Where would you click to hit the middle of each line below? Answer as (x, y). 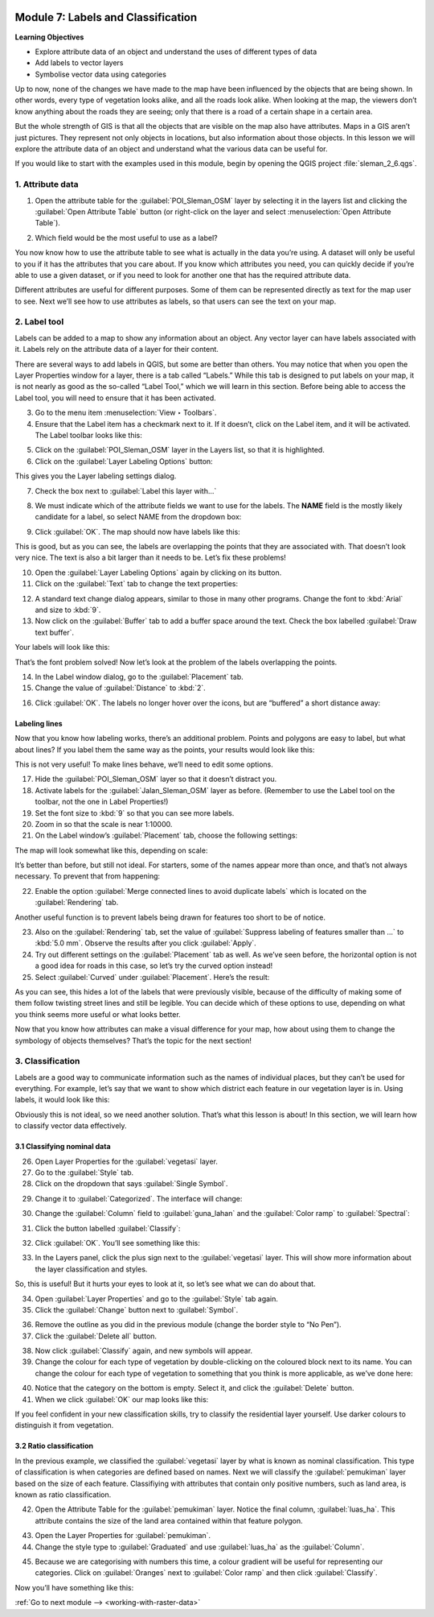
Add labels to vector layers (79, 63)
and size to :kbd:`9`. (68, 610)
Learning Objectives (49, 37)
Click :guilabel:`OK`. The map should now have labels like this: (137, 531)
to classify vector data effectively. (71, 1126)
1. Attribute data (47, 184)
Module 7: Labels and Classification (106, 17)
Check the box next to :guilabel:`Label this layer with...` (126, 490)
